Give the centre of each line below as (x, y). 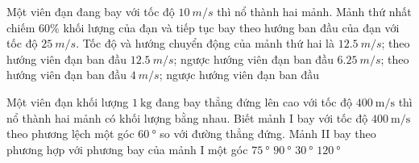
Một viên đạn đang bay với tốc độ (91, 11)
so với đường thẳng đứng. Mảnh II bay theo (268, 134)
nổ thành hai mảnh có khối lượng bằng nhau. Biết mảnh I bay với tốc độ (187, 117)
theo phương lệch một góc (71, 134)
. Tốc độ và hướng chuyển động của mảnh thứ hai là (205, 43)
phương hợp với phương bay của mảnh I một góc (127, 149)
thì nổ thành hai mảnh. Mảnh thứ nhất (314, 11)
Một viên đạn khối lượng (68, 101)
